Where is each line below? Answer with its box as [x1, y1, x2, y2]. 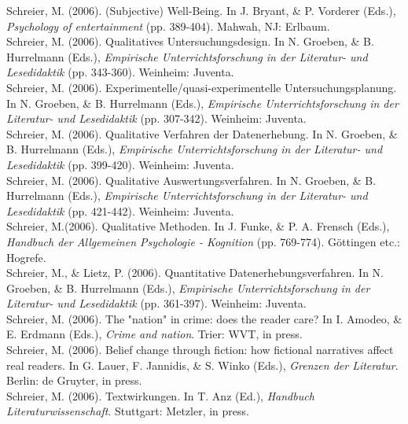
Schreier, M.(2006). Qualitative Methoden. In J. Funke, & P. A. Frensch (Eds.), [6, 218, 390, 234]
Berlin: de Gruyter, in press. [6, 372, 142, 389]
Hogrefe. [6, 249, 46, 265]
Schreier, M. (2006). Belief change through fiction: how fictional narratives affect [6, 341, 394, 358]
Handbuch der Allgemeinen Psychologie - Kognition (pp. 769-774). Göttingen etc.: [6, 233, 400, 249]
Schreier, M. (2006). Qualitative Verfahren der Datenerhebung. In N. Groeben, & [6, 125, 398, 142]
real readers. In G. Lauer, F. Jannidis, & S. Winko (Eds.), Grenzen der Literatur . [6, 356, 399, 373]
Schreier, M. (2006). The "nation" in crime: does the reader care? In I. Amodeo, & [6, 310, 402, 326]
